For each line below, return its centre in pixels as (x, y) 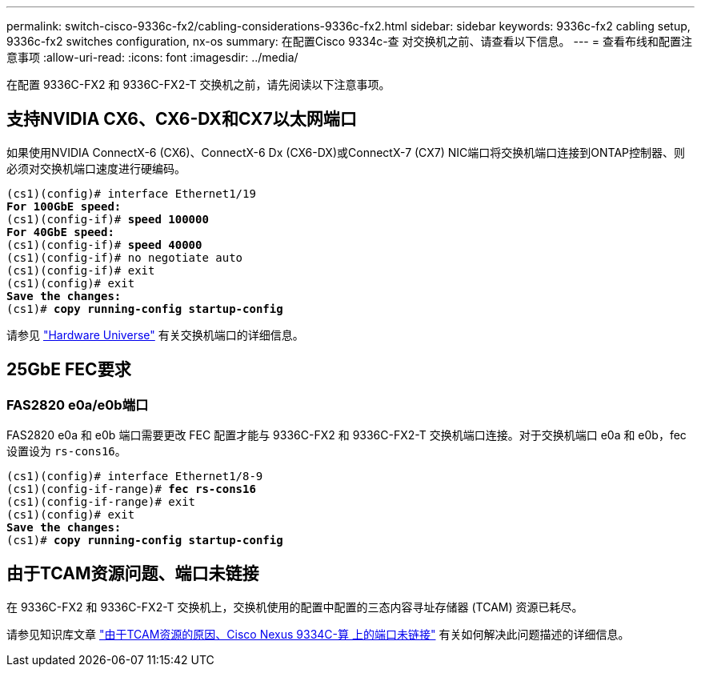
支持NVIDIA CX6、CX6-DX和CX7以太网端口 (182, 119)
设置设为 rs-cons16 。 (66, 451)
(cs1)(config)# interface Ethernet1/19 (131, 193)
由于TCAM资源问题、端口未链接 (133, 574)
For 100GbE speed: (64, 206)
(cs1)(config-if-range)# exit (101, 502)
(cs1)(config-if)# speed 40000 (104, 244)
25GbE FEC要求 (69, 370)
